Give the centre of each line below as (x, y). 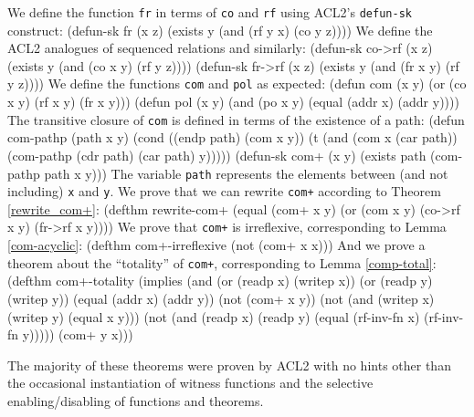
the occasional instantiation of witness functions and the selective (190, 383)
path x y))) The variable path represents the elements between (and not (246, 173)
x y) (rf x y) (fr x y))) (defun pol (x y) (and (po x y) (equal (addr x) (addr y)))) (233, 102)
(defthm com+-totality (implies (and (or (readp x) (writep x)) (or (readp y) (220, 281)
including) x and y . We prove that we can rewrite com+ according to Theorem (224, 191)
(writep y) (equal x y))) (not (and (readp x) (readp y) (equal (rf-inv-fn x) (214, 316)
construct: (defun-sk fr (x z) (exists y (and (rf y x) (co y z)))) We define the (220, 30)
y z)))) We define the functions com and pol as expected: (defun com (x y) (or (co (237, 83)
